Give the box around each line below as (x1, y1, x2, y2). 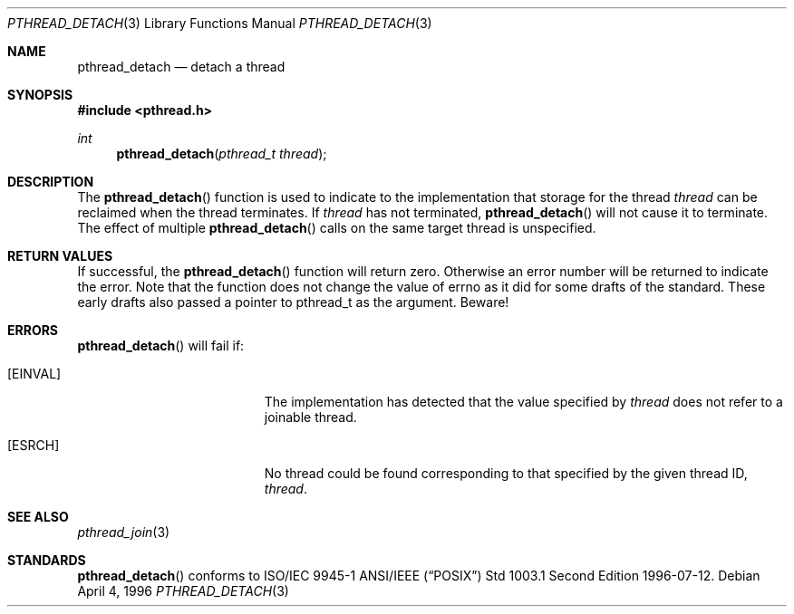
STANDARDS (7, 552, 86, 568)
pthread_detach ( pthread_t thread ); (116, 146, 327, 161)
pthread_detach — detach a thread (77, 59, 286, 74)
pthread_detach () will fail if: (77, 338, 245, 353)
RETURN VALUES (7, 248, 113, 264)
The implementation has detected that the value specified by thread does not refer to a (264, 394, 783, 409)
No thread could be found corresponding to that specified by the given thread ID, (264, 465, 748, 481)
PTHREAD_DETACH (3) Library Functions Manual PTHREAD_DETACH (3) (7, 15, 432, 31)
